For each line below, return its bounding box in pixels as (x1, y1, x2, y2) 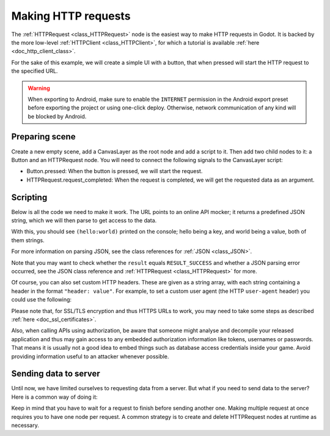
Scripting (11, 192, 48, 202)
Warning (28, 84, 50, 92)
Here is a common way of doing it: (11, 393, 98, 401)
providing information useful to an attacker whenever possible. (11, 352, 169, 360)
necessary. (11, 421, 40, 429)
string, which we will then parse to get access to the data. (11, 217, 157, 224)
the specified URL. (11, 67, 58, 75)
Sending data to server (11, 369, 100, 379)
